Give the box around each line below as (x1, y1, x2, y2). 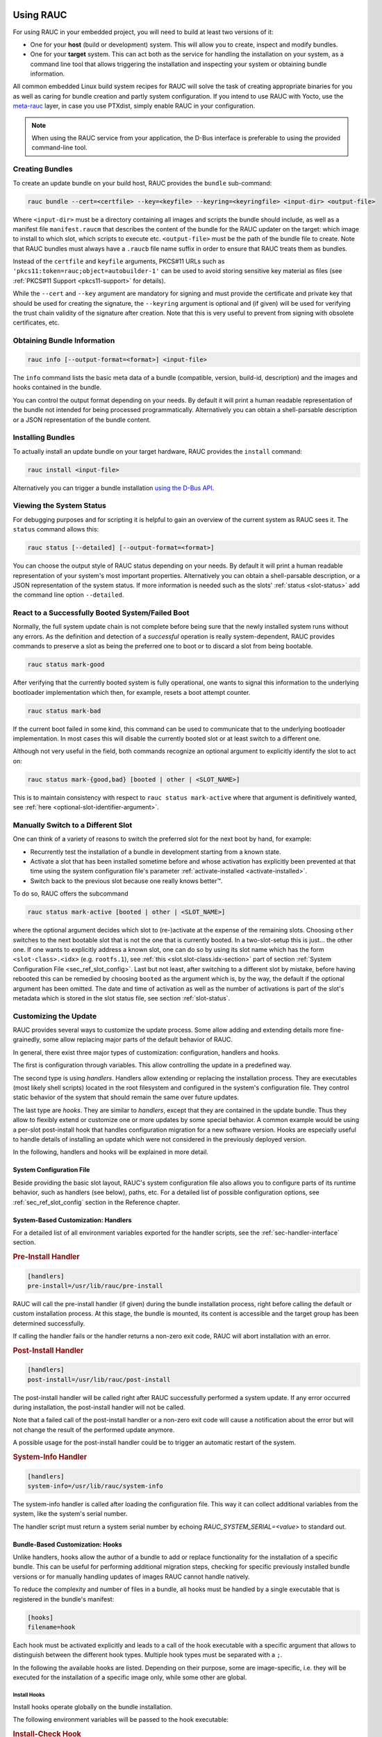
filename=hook (27, 1623, 76, 1631)
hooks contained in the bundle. (13, 383, 102, 392)
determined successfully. (13, 1319, 85, 1327)
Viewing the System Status (13, 501, 107, 511)
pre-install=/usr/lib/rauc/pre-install (27, 1282, 163, 1290)
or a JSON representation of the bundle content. (13, 415, 151, 424)
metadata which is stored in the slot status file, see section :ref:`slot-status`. (13, 994, 231, 1002)
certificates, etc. (13, 318, 60, 327)
